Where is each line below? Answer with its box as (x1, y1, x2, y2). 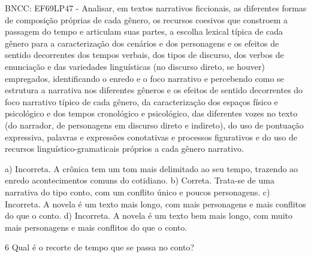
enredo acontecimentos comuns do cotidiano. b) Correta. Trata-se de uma (5, 174, 274, 186)
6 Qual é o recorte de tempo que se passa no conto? (5, 241, 195, 253)
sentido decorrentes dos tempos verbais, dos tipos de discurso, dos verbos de (5, 48, 284, 61)
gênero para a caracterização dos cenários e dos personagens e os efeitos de (5, 36, 279, 49)
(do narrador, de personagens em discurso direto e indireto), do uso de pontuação (5, 118, 304, 131)
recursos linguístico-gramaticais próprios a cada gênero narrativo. (5, 142, 244, 155)
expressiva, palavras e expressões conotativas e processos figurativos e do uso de (5, 130, 297, 143)
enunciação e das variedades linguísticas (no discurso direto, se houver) (5, 60, 265, 72)
